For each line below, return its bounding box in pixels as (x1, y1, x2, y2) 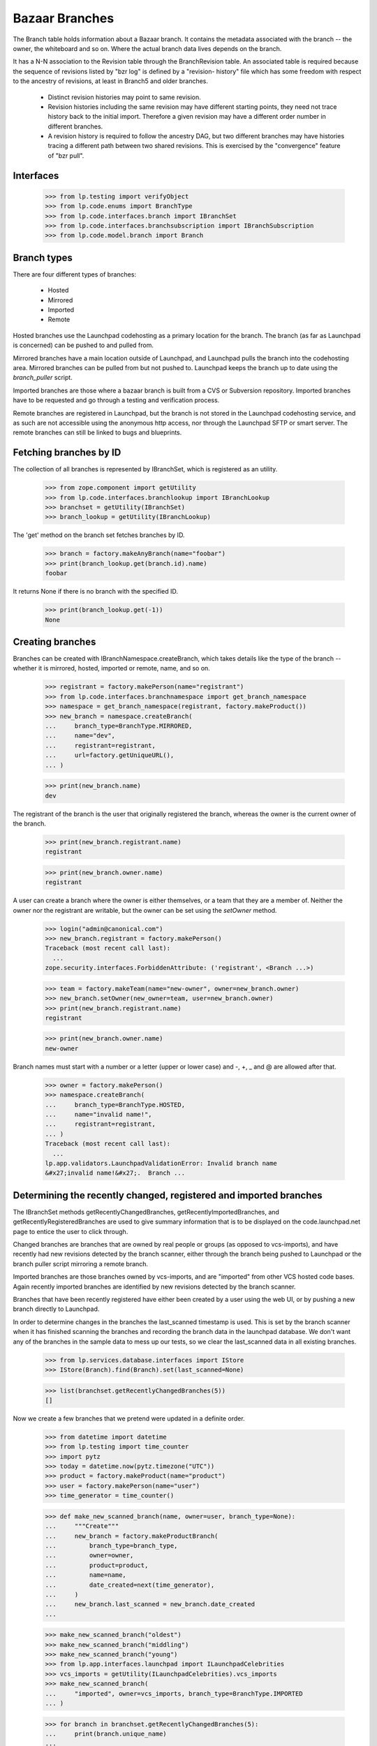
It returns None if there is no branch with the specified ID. (13, 587, 178, 596)
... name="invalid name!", (45, 1110, 153, 1119)
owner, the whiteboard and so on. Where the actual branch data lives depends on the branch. (13, 44, 282, 52)
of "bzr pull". (47, 151, 84, 160)
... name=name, (45, 1571, 127, 1579)
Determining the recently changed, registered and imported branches (13, 1189, 323, 1201)
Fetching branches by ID (13, 447, 121, 459)
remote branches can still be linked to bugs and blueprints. (13, 428, 182, 436)
